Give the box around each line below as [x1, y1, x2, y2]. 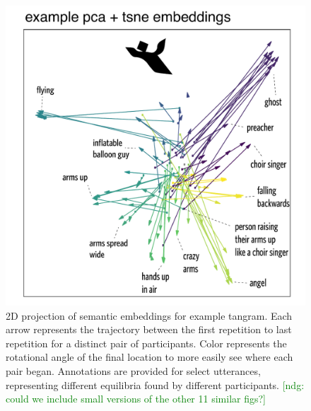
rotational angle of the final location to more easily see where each [6, 349, 293, 364]
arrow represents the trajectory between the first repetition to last [6, 322, 292, 337]
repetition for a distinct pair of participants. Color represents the [6, 335, 287, 350]
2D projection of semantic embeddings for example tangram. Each [6, 308, 293, 323]
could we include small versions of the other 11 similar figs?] [6, 391, 266, 406]
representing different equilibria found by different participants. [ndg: [6, 377, 305, 392]
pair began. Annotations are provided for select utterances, [6, 363, 261, 378]
